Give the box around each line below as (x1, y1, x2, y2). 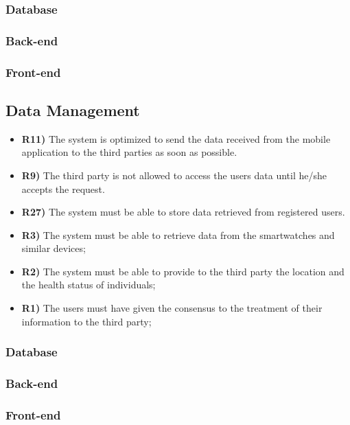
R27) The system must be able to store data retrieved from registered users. (21, 205, 345, 219)
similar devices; (21, 241, 86, 255)
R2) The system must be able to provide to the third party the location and (21, 264, 345, 278)
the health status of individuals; (21, 277, 156, 292)
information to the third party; (21, 314, 152, 328)
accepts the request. (21, 181, 105, 196)
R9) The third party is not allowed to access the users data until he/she (21, 168, 327, 182)
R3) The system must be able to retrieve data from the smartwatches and (21, 227, 335, 242)
